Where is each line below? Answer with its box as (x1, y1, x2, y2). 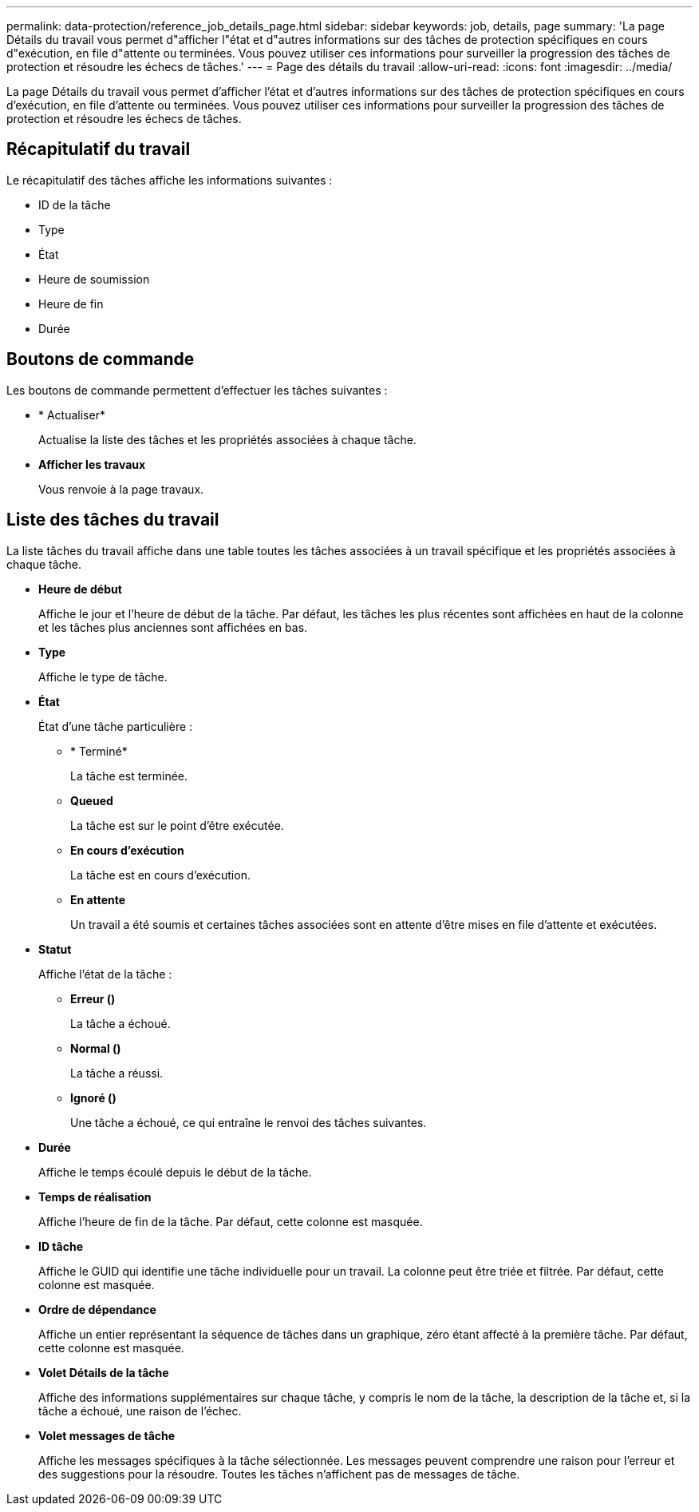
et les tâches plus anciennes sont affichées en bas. (38, 620, 308, 634)
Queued (70, 793, 113, 808)
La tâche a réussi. (70, 1066, 164, 1080)
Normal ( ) (70, 1041, 121, 1055)
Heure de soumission (38, 272, 150, 286)
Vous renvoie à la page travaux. (38, 482, 204, 496)
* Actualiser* (38, 407, 105, 422)
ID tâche (38, 1239, 83, 1253)
